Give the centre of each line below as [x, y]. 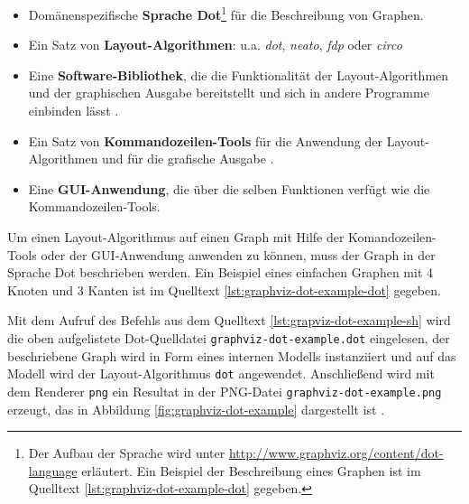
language [53, 470]
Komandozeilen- [392, 237]
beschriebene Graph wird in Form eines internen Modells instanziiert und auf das [232, 355]
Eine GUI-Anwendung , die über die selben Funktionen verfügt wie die [229, 188]
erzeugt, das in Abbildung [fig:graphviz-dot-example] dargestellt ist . [196, 409]
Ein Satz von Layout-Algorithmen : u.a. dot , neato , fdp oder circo [215, 45]
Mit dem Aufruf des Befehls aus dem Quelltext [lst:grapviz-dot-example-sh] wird [229, 320]
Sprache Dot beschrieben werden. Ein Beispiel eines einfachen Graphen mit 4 [221, 272]
